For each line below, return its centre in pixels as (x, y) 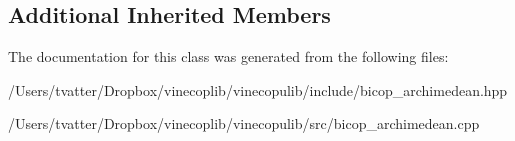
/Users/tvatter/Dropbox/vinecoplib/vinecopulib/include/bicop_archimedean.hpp (258, 89)
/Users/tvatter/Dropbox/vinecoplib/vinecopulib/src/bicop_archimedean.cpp (244, 123)
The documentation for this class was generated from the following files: (228, 56)
